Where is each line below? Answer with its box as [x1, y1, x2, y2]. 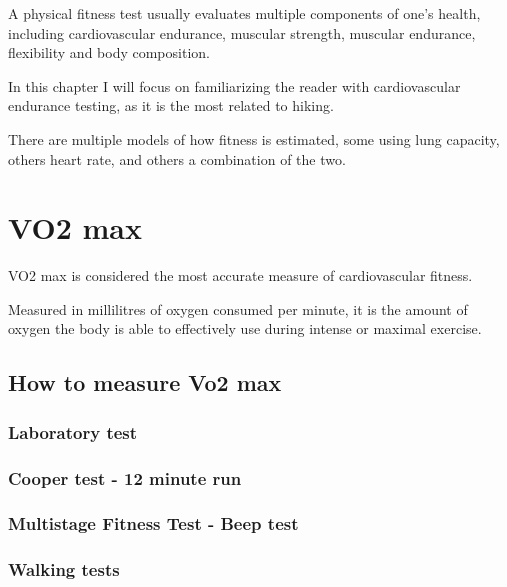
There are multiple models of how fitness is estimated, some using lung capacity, [8, 128, 500, 149]
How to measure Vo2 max [8, 367, 282, 398]
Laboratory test [8, 419, 138, 444]
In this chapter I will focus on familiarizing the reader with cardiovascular [8, 75, 461, 96]
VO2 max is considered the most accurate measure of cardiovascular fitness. [8, 265, 473, 286]
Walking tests [8, 557, 120, 582]
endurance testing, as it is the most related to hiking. [8, 95, 334, 116]
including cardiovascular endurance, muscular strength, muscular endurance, [8, 22, 476, 43]
